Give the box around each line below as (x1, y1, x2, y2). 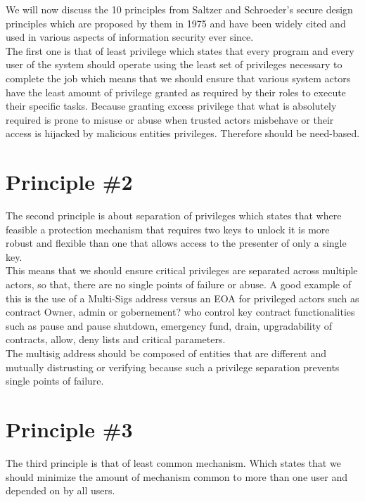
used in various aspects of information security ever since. (6, 30, 254, 44)
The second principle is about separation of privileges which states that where (6, 208, 342, 223)
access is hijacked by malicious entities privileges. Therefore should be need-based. (6, 126, 360, 141)
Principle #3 (6, 414, 133, 443)
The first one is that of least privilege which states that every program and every (6, 43, 354, 58)
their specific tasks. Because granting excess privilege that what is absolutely (6, 98, 337, 113)
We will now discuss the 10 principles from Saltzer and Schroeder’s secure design (6, 2, 353, 16)
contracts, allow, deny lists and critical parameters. (6, 332, 226, 347)
